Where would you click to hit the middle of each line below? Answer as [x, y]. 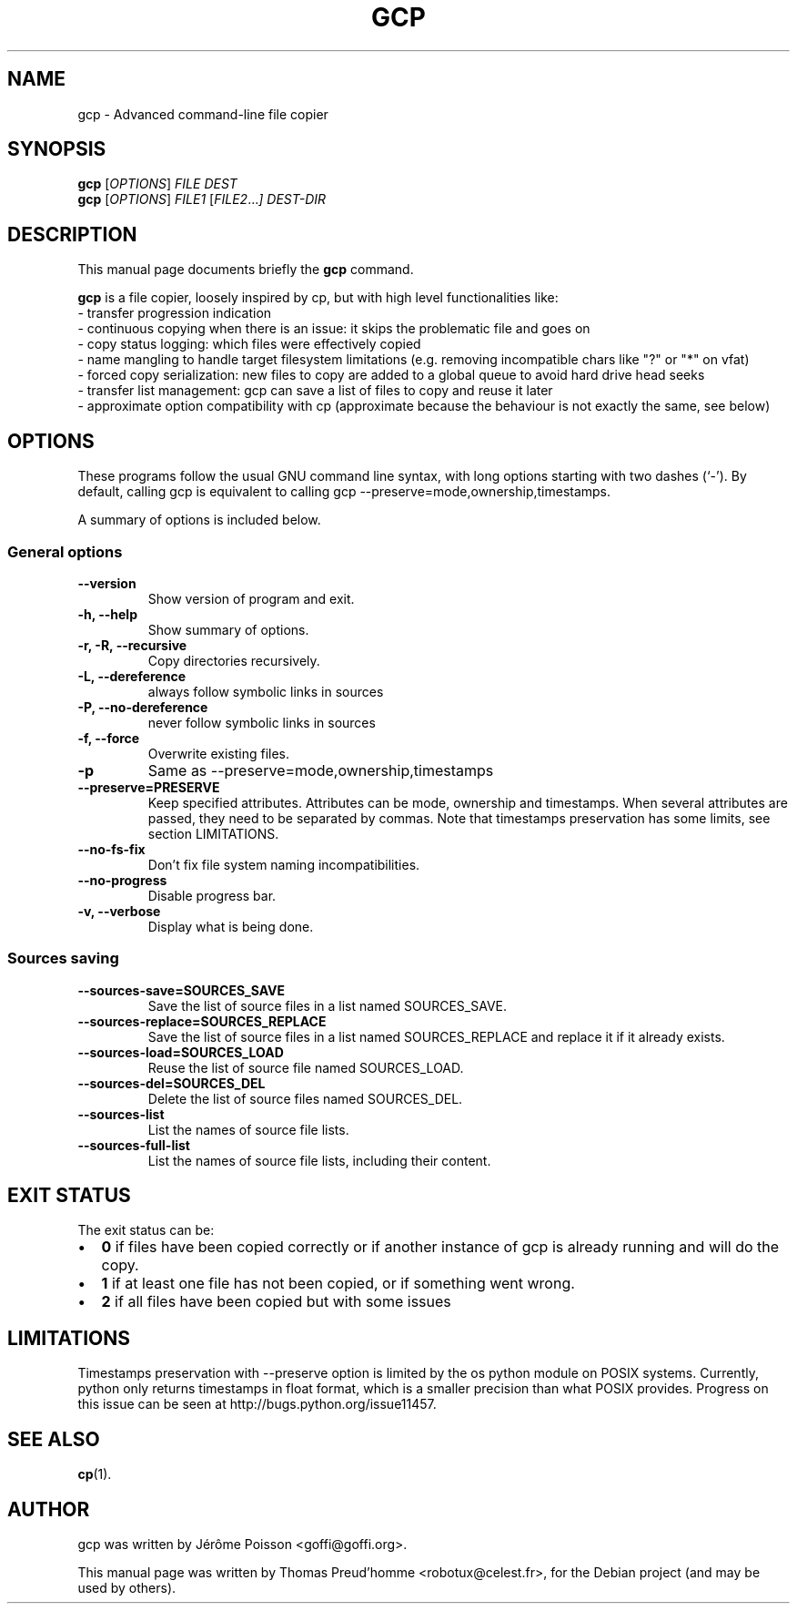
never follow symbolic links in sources [262, 722]
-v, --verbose [119, 911]
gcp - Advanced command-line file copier [203, 114]
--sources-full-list [134, 1145]
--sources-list [121, 1114]
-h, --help [107, 614]
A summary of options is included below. [199, 520]
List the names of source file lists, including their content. [319, 1160]
